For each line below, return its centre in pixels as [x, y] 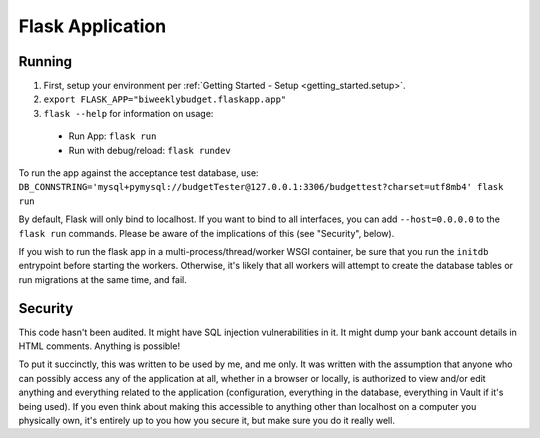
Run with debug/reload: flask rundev [150, 150]
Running [45, 61]
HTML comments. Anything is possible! [99, 346]
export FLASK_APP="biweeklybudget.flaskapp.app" [165, 99]
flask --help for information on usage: [128, 113]
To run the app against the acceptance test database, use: [138, 173]
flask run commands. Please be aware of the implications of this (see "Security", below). [206, 233]
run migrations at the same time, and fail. [102, 279]
